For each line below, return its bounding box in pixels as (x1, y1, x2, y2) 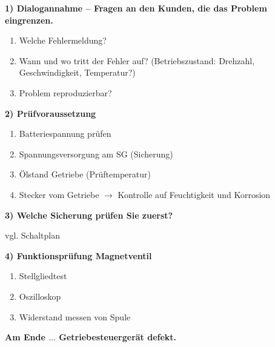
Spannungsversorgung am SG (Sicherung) (19, 147, 173, 160)
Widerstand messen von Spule (19, 310, 131, 323)
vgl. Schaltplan (5, 229, 61, 242)
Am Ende (5, 331, 45, 343)
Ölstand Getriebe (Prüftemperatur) (19, 168, 151, 180)
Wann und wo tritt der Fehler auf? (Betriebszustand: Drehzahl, (19, 54, 255, 67)
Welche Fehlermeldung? (19, 34, 107, 47)
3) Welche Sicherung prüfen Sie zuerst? (5, 208, 173, 221)
